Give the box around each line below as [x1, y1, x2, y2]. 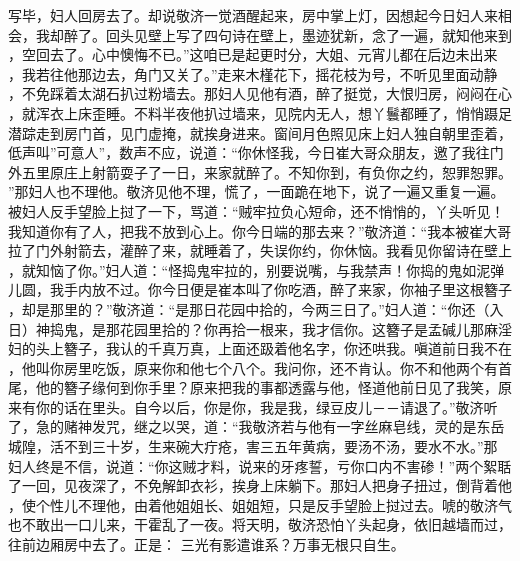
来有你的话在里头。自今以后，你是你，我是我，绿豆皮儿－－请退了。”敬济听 [8, 396, 498, 417]
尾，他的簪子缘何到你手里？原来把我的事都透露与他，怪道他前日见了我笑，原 [8, 377, 512, 398]
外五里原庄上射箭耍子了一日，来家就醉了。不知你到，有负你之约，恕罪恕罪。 [8, 161, 512, 182]
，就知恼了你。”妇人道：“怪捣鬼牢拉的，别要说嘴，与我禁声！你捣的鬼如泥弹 [8, 259, 505, 280]
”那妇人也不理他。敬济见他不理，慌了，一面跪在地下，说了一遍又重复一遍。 [8, 181, 505, 202]
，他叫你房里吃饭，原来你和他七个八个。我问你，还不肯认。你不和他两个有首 [8, 357, 512, 378]
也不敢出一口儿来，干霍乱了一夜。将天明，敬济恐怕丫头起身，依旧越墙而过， [8, 514, 512, 535]
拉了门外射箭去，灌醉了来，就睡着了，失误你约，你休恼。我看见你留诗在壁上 [8, 240, 512, 261]
